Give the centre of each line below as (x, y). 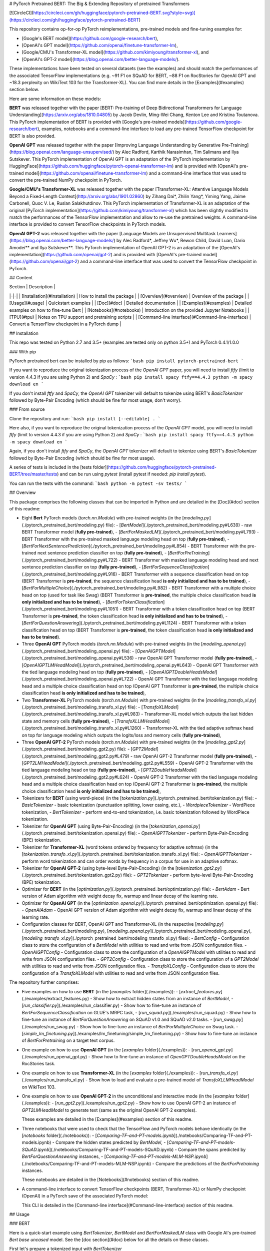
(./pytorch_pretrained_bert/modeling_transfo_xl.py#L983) (81, 714)
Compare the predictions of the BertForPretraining (207, 1163)
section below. (24, 90)
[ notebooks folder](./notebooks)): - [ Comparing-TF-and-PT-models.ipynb (98, 1135)
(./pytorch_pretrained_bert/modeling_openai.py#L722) (78, 679)
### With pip (23, 352)
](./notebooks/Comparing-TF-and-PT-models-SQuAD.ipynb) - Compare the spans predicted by (147, 1149)
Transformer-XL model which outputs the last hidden (199, 714)
